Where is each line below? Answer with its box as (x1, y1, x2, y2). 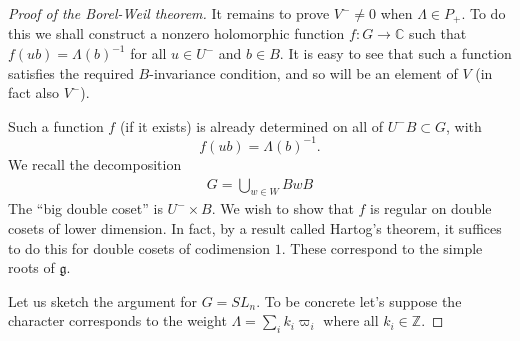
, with (446, 115, 482, 136)
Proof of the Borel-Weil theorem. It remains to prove (8, 3, 330, 23)
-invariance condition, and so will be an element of (149, 62, 458, 83)
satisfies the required (8, 62, 134, 83)
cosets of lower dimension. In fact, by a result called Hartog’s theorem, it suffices (8, 217, 502, 238)
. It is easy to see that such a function (279, 43, 512, 64)
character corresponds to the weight (8, 310, 227, 331)
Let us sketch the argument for (8, 290, 198, 311)
